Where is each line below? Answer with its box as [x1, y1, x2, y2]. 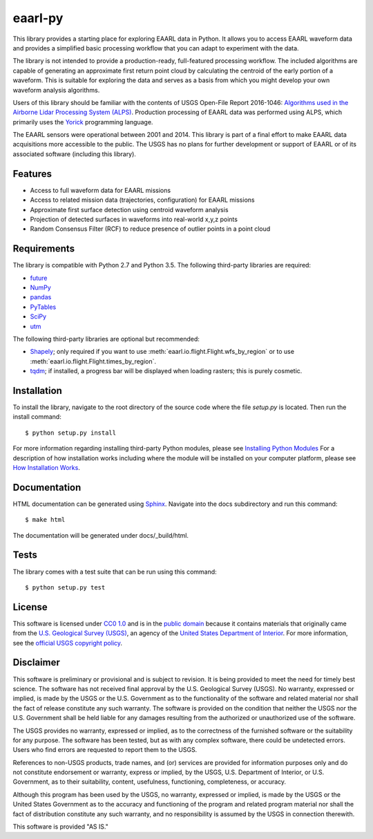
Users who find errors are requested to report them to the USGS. [12, 746, 198, 754]
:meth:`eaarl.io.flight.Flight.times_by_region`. [30, 357, 157, 366]
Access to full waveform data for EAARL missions [30, 186, 171, 194]
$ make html [25, 516, 66, 524]
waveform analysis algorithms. [12, 86, 100, 94]
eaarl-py [12, 10, 64, 26]
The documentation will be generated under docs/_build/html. [12, 531, 189, 539]
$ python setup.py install [25, 428, 117, 437]
